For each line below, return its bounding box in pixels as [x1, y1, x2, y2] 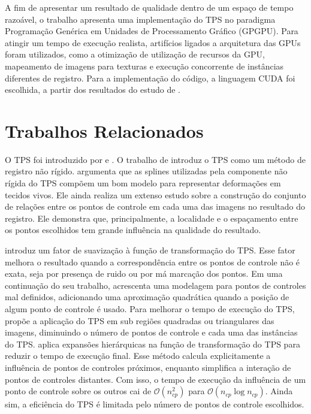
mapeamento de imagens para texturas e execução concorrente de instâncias [5, 59, 284, 72]
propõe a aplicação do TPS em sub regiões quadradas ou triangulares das [5, 314, 274, 327]
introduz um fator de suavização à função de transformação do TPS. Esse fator [5, 244, 295, 256]
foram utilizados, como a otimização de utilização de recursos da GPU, [5, 48, 265, 61]
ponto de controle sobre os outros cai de [5, 385, 152, 397]
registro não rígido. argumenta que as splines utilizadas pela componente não [5, 165, 288, 177]
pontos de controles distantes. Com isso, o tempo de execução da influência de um [5, 373, 306, 385]
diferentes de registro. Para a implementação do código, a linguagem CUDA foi [5, 71, 295, 84]
